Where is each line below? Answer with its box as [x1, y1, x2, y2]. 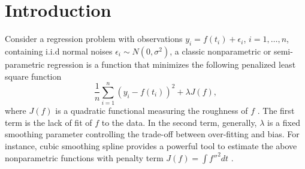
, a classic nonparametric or [170, 44, 271, 57]
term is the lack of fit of [5, 116, 92, 128]
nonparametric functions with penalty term [5, 151, 164, 164]
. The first [257, 104, 295, 117]
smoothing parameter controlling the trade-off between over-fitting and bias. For [5, 128, 300, 140]
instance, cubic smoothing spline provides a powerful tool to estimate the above [5, 140, 297, 152]
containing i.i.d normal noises [5, 44, 113, 57]
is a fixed [267, 116, 300, 128]
